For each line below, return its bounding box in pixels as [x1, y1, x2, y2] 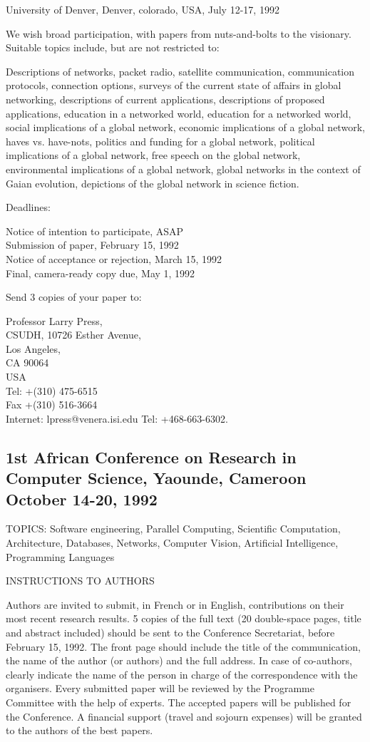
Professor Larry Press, [6, 313, 103, 328]
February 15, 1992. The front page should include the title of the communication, [6, 639, 361, 654]
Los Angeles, [6, 341, 61, 356]
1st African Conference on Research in [6, 445, 297, 468]
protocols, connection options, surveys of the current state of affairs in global [6, 78, 341, 93]
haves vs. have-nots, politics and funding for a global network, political [6, 133, 315, 148]
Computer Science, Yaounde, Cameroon [6, 467, 307, 489]
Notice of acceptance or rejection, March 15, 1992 [6, 251, 222, 266]
